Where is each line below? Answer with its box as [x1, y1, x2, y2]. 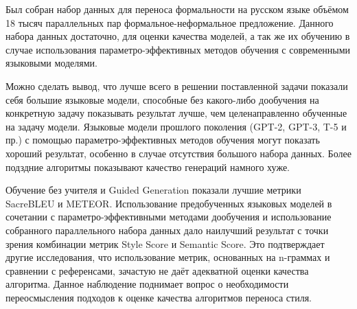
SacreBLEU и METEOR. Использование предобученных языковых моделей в [5, 196, 332, 210]
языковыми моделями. [5, 56, 97, 70]
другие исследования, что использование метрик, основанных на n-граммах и [5, 250, 330, 264]
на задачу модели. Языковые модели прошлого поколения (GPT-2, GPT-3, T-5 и [5, 119, 347, 133]
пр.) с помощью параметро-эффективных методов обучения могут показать [5, 133, 320, 147]
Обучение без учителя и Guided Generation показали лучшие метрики [5, 183, 301, 197]
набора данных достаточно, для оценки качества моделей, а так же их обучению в [5, 29, 350, 43]
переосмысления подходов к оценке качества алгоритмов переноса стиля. [5, 290, 312, 304]
